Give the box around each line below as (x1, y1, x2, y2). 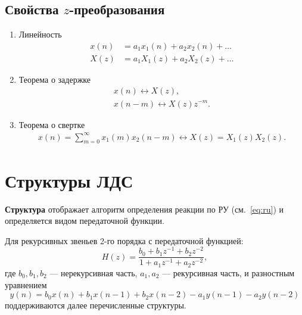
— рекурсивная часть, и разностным (162, 266, 295, 279)
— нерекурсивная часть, (49, 266, 138, 279)
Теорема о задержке (18, 73, 91, 85)
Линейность (18, 28, 62, 40)
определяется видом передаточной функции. (5, 214, 164, 227)
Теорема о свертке (18, 118, 85, 130)
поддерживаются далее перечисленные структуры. (5, 299, 186, 311)
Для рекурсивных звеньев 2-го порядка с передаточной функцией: (5, 234, 244, 247)
